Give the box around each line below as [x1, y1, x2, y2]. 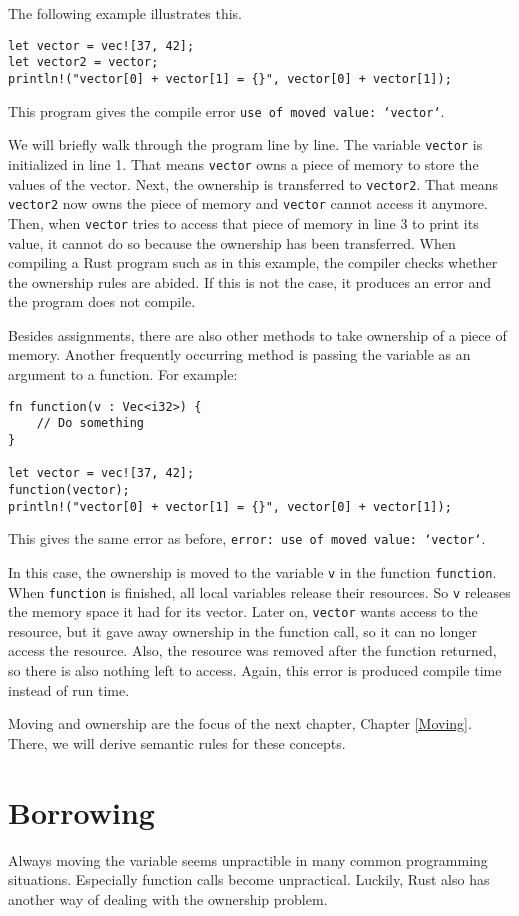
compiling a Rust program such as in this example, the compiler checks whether [8, 252, 498, 273]
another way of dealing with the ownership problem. [8, 888, 328, 909]
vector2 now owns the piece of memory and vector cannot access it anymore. [8, 193, 488, 214]
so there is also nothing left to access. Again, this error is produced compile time [8, 660, 502, 681]
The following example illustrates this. [8, 3, 242, 23]
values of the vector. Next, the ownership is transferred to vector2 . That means [8, 173, 499, 194]
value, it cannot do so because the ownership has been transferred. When [8, 232, 456, 253]
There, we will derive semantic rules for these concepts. [8, 732, 346, 753]
